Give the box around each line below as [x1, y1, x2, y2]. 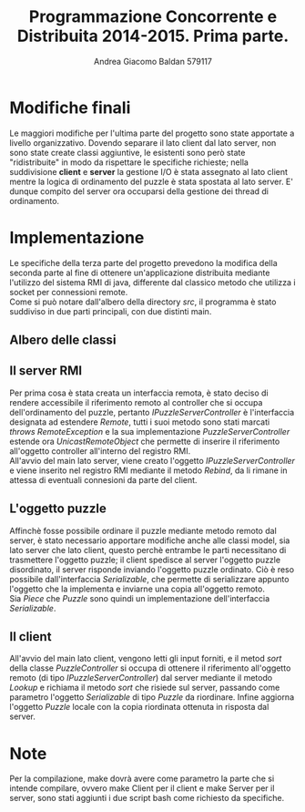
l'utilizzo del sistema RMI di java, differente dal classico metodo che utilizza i [9, 276, 296, 288]
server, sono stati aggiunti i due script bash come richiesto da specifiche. [9, 793, 285, 804]
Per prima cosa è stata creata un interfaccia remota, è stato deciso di [9, 387, 269, 398]
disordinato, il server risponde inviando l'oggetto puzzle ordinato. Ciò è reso [9, 563, 294, 575]
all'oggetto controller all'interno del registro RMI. [9, 445, 191, 457]
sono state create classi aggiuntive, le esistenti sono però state [9, 147, 246, 158]
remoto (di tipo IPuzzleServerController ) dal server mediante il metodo [9, 673, 273, 684]
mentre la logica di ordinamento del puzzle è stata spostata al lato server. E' [9, 176, 294, 187]
